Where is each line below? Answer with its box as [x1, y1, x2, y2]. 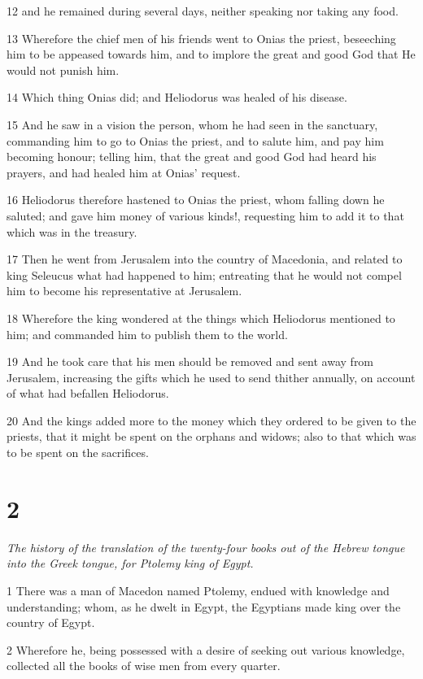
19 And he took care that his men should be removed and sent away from [7, 353, 374, 370]
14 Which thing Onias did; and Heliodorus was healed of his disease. [7, 89, 347, 106]
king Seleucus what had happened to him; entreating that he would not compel [7, 266, 402, 283]
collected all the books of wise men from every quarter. [7, 657, 281, 674]
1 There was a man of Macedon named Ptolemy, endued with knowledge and [7, 581, 390, 598]
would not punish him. [7, 61, 120, 78]
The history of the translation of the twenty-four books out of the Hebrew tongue [7, 538, 405, 555]
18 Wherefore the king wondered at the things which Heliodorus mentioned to [7, 309, 395, 326]
